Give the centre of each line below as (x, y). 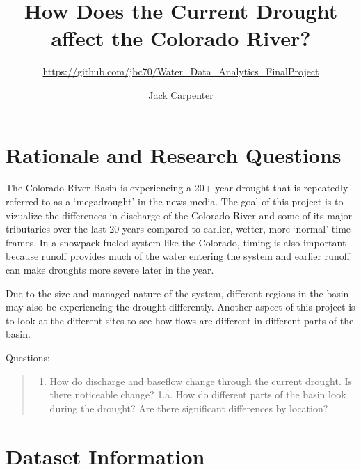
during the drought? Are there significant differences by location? (189, 408)
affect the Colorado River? (181, 38)
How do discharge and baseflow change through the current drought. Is (201, 381)
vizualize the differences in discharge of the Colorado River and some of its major (179, 215)
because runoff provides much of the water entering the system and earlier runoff (178, 256)
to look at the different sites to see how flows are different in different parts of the (180, 320)
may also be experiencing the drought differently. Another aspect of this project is (180, 307)
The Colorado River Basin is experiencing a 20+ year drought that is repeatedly (177, 188)
